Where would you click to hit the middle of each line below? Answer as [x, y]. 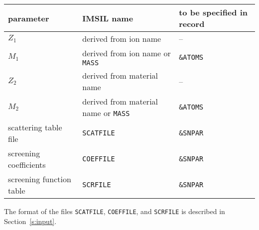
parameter [29, 18]
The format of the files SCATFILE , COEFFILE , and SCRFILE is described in [115, 211]
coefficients [27, 165]
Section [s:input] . [30, 221]
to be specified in [213, 12]
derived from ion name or [127, 53]
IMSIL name [108, 18]
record [192, 24]
